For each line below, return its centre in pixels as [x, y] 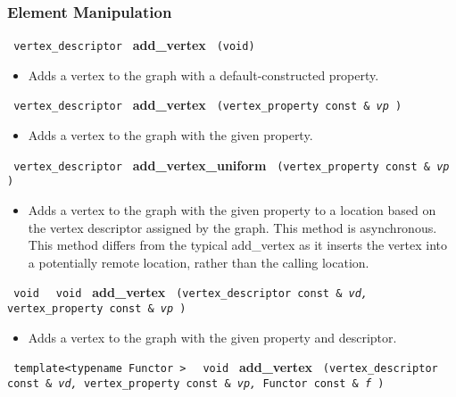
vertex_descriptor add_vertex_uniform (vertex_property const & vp [232, 165]
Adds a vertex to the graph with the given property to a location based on [232, 210]
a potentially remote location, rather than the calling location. [199, 262]
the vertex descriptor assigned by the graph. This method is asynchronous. [232, 227]
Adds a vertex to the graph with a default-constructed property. [203, 74]
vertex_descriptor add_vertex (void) [134, 45]
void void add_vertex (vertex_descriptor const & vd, [191, 292]
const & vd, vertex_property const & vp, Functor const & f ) [196, 383]
